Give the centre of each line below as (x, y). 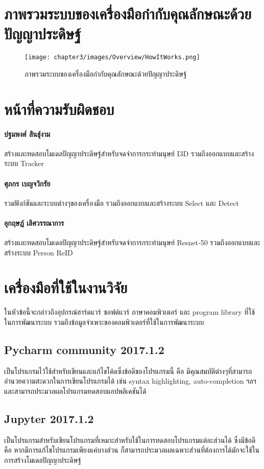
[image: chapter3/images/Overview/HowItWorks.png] (112, 57)
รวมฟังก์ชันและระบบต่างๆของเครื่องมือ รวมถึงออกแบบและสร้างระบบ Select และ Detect (122, 203)
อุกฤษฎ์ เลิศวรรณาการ (34, 222)
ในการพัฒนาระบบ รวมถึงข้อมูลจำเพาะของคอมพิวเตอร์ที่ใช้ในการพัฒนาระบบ (104, 322)
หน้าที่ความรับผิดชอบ (59, 109)
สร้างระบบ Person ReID (39, 252)
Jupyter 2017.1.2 (49, 418)
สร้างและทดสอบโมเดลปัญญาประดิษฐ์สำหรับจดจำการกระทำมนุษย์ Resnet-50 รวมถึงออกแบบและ (132, 242)
